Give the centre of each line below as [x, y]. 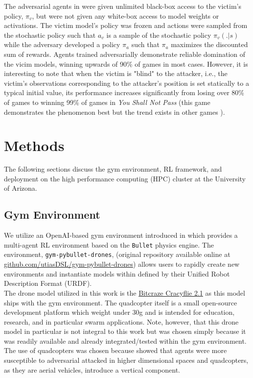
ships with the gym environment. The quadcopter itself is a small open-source [121, 302]
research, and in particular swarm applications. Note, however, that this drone [121, 321]
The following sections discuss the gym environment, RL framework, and [113, 169]
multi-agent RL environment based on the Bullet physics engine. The [109, 244]
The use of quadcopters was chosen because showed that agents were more [115, 350]
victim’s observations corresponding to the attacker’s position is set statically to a [126, 83]
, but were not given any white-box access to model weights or [126, 15]
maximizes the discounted [209, 44]
